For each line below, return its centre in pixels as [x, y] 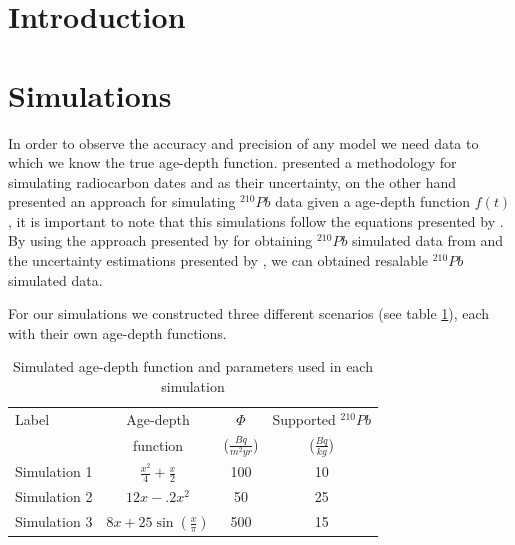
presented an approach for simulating [122, 201]
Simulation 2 [54, 496]
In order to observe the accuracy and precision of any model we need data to [243, 142]
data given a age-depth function [373, 201]
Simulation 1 [54, 471]
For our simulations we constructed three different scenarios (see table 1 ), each [249, 313]
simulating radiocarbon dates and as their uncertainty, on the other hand [232, 181]
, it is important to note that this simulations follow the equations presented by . [256, 220]
